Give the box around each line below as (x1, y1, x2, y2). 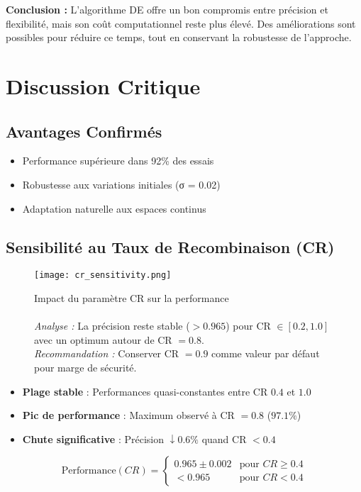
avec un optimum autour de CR (34, 332, 172, 347)
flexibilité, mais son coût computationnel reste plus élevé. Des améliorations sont (6, 16, 356, 30)
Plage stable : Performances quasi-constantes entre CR (22, 384, 268, 398)
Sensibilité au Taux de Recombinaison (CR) (6, 235, 335, 257)
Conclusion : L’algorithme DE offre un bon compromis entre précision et (6, 2, 328, 16)
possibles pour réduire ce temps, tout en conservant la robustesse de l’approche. (6, 30, 352, 45)
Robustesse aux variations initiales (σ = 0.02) (22, 177, 221, 191)
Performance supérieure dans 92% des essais (22, 153, 214, 168)
